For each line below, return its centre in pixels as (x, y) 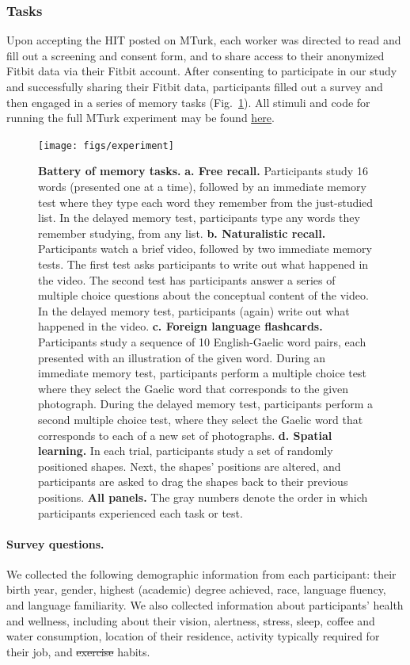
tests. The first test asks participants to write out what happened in (203, 264)
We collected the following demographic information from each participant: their (201, 573)
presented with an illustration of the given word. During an (182, 357)
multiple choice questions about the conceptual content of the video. (203, 295)
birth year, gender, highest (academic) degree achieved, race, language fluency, (196, 589)
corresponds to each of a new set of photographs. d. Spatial (185, 435)
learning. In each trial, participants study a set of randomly (186, 451)
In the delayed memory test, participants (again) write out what (194, 310)
